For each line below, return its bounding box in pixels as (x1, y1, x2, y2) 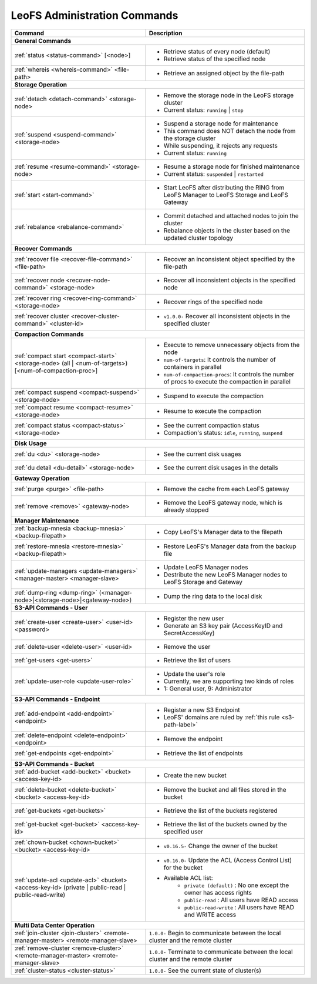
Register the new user (163, 614, 224, 622)
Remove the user (163, 642, 211, 651)
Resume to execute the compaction (163, 406, 262, 415)
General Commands (14, 36, 72, 45)
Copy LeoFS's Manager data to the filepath (163, 528, 283, 536)
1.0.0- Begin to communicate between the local (149, 929, 281, 937)
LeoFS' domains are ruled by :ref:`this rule (163, 713, 280, 721)
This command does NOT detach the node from (163, 126, 296, 135)
